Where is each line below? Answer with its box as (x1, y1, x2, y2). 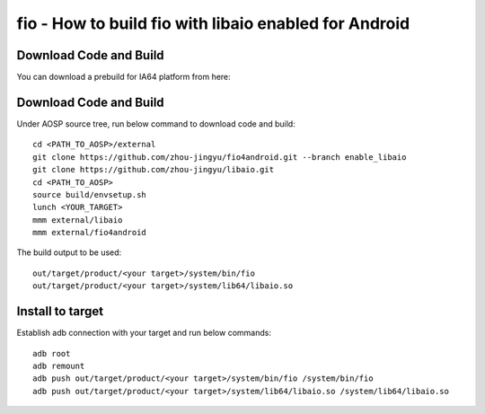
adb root (32, 348, 71, 358)
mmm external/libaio (32, 215, 123, 225)
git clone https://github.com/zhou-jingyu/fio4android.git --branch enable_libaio (32, 152, 407, 162)
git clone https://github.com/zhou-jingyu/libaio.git (32, 164, 274, 175)
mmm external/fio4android (32, 227, 147, 238)
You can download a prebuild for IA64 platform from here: (16, 72, 231, 83)
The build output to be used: (16, 247, 122, 258)
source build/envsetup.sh (32, 189, 147, 199)
